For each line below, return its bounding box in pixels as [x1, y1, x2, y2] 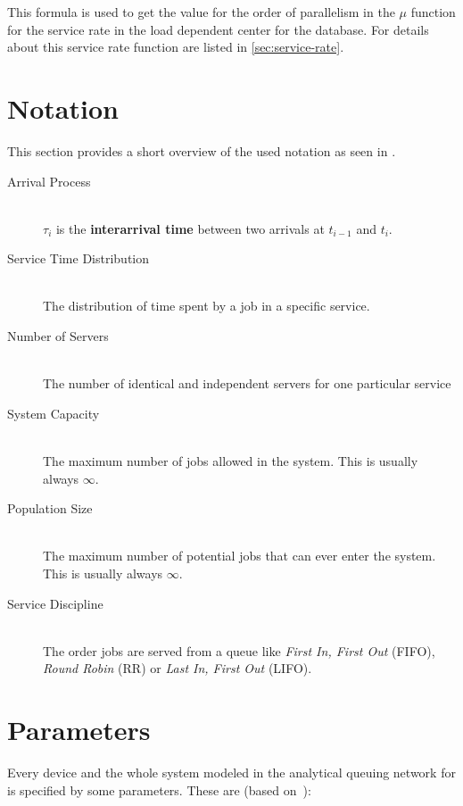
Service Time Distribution [7, 249, 150, 268]
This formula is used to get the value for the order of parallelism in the [7, 3, 395, 21]
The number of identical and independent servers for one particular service [43, 374, 451, 393]
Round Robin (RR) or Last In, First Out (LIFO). [43, 659, 312, 677]
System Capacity [7, 403, 100, 422]
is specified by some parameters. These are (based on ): [7, 780, 311, 799]
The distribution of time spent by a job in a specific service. [43, 296, 370, 315]
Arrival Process [7, 171, 91, 190]
